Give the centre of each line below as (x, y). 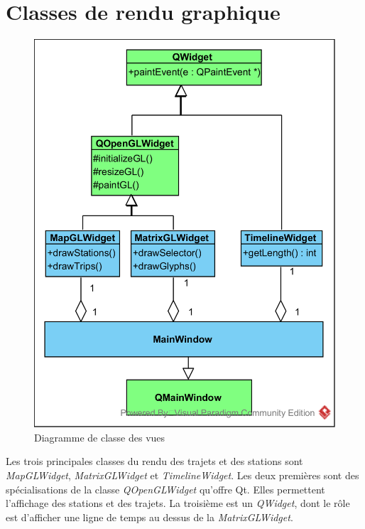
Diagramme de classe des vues (100, 437)
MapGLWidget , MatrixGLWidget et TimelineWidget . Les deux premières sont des (182, 475)
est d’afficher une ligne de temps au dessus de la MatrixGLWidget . (149, 517)
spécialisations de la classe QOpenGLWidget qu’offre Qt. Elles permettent (165, 489)
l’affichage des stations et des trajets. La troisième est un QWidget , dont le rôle (178, 503)
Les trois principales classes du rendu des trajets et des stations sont (154, 461)
